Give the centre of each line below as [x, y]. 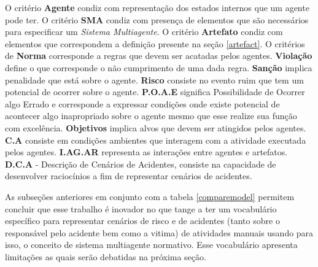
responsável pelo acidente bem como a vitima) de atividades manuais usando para [159, 232]
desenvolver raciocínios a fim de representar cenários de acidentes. [129, 176]
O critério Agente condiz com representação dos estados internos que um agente [157, 7]
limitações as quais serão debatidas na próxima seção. [106, 256]
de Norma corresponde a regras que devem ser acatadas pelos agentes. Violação [159, 56]
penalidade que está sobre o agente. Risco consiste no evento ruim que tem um [154, 79]
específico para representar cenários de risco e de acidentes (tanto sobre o [142, 221]
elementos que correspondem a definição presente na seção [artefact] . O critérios [155, 43]
